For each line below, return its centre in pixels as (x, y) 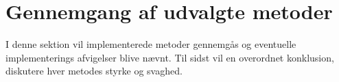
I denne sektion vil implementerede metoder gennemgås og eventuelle (151, 44)
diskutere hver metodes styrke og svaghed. (94, 71)
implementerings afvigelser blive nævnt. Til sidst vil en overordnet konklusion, (170, 57)
